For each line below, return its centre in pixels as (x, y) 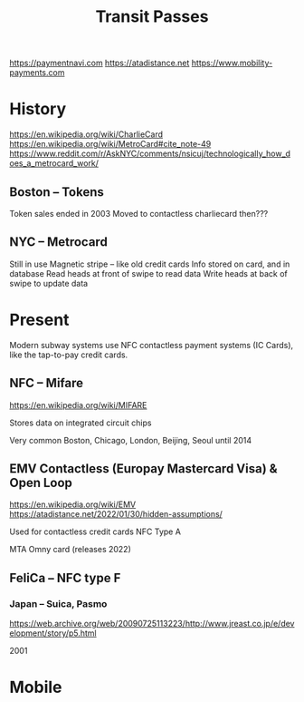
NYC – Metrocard (59, 242)
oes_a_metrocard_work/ (54, 163)
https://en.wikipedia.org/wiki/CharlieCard (86, 134)
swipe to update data (49, 283)
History (38, 109)
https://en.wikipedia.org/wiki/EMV (73, 504)
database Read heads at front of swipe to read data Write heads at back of (148, 273)
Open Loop (41, 483)
